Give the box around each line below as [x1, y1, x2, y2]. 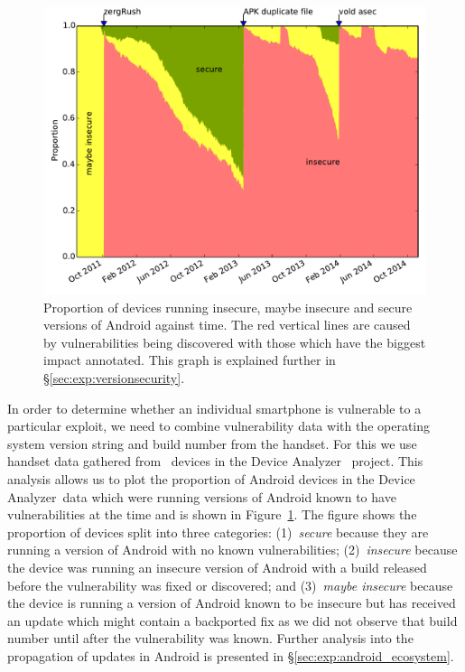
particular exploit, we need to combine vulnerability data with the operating [7, 416, 431, 435]
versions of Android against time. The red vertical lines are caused [43, 315, 411, 334]
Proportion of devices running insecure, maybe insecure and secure [43, 297, 413, 316]
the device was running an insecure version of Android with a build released [7, 557, 427, 576]
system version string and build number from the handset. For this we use [7, 434, 417, 453]
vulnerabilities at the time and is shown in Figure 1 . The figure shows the [7, 505, 417, 524]
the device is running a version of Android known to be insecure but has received [7, 593, 456, 612]
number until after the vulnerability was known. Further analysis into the [7, 629, 414, 648]
